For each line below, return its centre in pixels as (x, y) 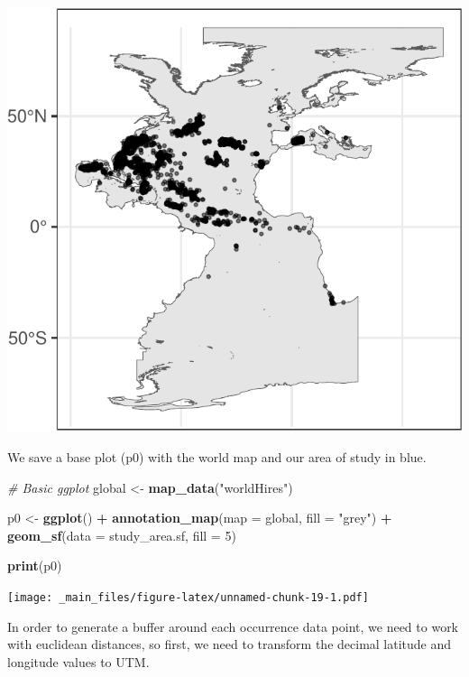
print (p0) (35, 566)
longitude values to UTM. (78, 661)
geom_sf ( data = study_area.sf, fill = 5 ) (122, 535)
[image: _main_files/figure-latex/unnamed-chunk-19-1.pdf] (188, 598)
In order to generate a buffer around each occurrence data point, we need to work (233, 626)
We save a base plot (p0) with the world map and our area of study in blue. (217, 457)
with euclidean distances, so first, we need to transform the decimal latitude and (230, 644)
